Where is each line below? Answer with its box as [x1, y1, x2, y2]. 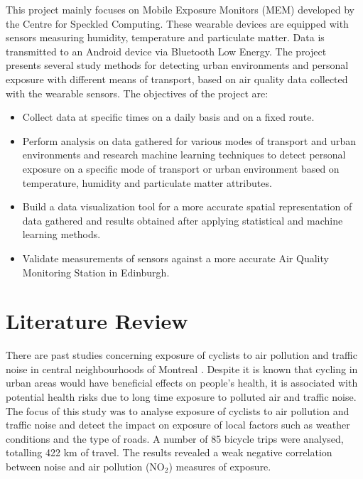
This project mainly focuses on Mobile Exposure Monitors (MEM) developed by [6, 2, 354, 16]
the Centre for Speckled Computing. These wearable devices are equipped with [6, 16, 349, 31]
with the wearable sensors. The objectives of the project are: [6, 85, 269, 100]
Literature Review [6, 306, 188, 335]
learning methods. [22, 227, 101, 242]
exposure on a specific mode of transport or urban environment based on [22, 161, 340, 176]
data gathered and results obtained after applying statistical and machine [22, 212, 343, 227]
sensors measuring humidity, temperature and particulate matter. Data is [6, 30, 325, 45]
